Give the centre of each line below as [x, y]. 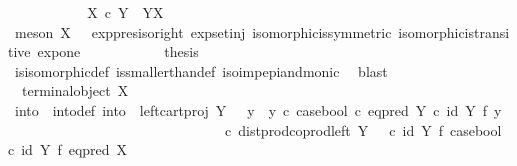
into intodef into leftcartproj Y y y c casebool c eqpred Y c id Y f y [258, 109]
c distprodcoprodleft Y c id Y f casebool [363, 129]
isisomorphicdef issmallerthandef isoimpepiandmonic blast [201, 70]
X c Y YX [125, 12]
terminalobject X [75, 90]
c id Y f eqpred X [68, 149]
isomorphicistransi [454, 31]
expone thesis [118, 51]
